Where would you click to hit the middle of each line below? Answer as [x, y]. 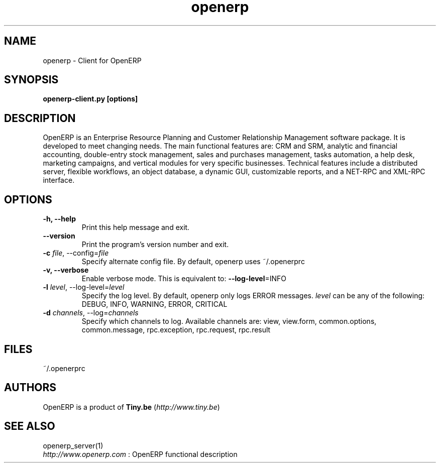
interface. [59, 180]
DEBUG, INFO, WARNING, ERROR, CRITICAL [154, 304]
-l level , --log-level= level [84, 287]
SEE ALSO [30, 426]
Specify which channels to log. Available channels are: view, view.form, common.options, [229, 321]
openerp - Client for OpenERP [92, 60]
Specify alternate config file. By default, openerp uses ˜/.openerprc [193, 262]
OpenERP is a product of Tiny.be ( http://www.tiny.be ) [131, 407]
